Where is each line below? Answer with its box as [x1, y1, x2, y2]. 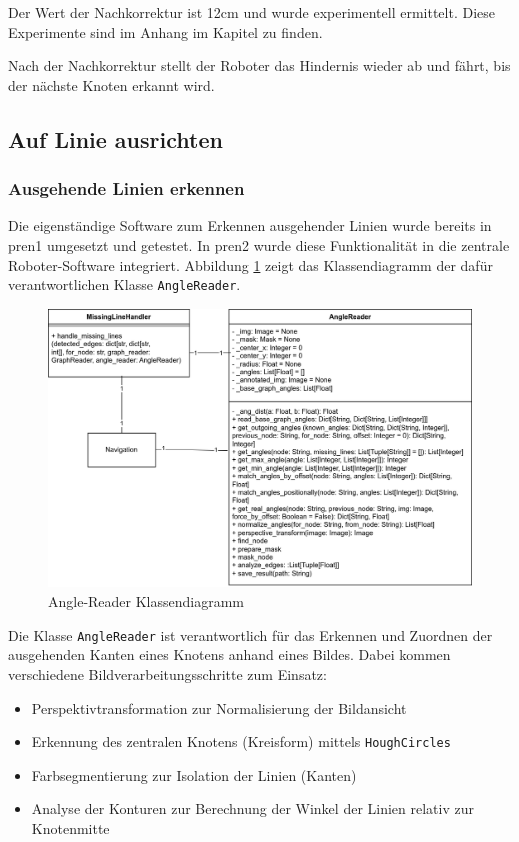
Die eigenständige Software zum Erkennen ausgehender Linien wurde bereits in [8, 215, 492, 236]
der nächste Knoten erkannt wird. [8, 74, 215, 95]
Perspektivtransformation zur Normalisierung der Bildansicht [31, 697, 407, 718]
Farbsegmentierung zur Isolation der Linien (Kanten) [31, 764, 357, 785]
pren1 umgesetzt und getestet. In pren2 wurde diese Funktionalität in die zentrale [8, 234, 510, 255]
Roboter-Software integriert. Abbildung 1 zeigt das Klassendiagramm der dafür [8, 254, 493, 275]
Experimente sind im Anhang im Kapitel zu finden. [8, 21, 323, 42]
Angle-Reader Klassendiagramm [48, 591, 245, 612]
